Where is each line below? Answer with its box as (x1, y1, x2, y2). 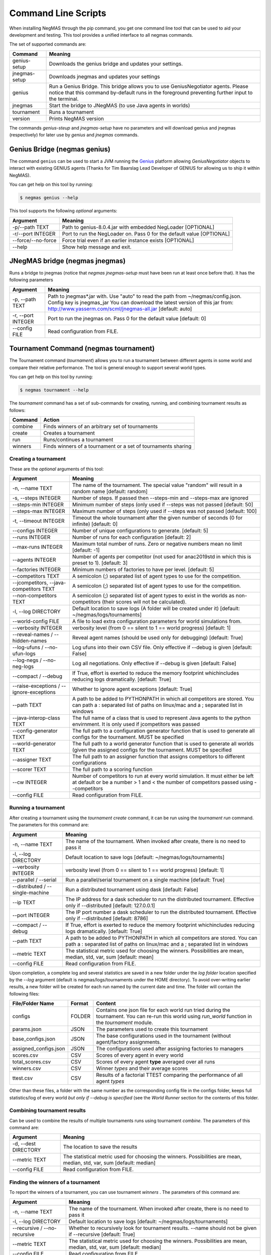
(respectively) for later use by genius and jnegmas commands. (9, 132, 139, 138)
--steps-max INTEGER (12, 508, 65, 515)
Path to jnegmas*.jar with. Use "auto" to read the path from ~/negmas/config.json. (48, 293, 242, 300)
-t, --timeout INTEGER (12, 518, 65, 525)
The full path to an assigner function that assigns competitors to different (72, 753, 245, 760)
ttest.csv (12, 1075, 33, 1082)
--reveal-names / (12, 631, 53, 638)
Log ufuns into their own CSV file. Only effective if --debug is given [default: (72, 644, 252, 651)
